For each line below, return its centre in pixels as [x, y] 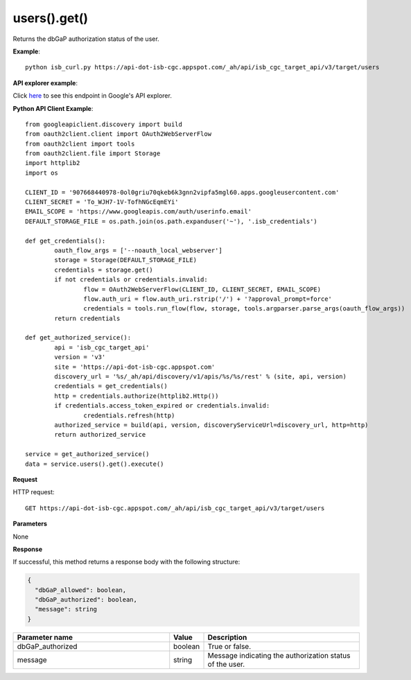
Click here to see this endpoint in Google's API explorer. [93, 96]
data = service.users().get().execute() [95, 464]
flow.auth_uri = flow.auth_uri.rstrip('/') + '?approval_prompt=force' [208, 299]
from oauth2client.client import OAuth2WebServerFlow [118, 134]
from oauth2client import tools [80, 143]
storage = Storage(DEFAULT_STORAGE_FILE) [126, 260]
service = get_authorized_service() [87, 454]
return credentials [87, 318]
